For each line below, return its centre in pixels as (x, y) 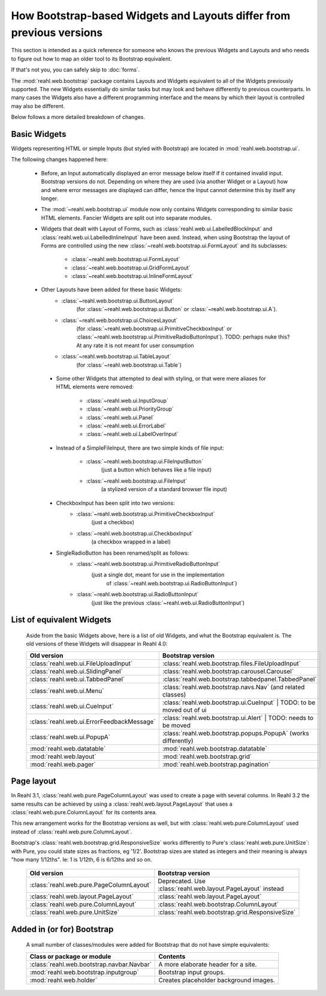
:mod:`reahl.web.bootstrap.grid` (207, 756)
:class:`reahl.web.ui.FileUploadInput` (81, 663)
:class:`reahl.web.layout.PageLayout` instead (221, 889)
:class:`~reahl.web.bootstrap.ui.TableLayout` (116, 357)
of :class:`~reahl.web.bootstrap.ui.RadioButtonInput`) (172, 583)
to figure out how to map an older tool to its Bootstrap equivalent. (91, 59)
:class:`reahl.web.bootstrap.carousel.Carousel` (228, 671)
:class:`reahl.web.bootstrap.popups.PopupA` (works (236, 733)
